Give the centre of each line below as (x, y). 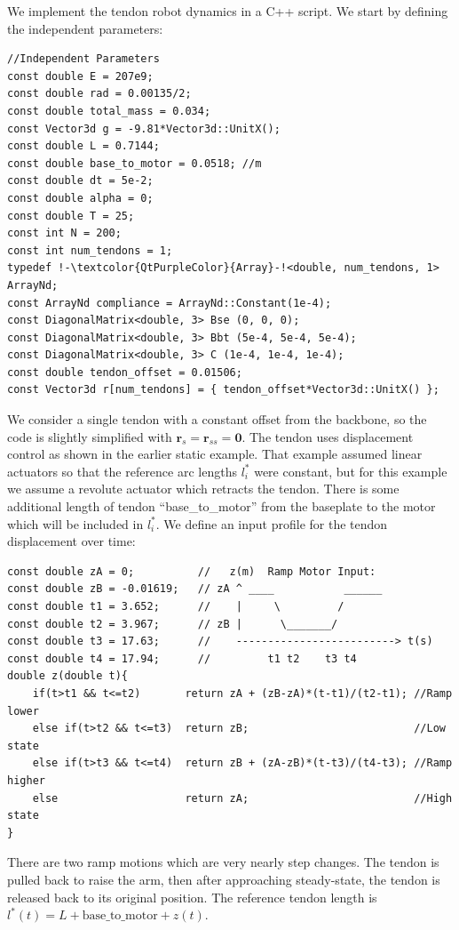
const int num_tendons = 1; (90, 250)
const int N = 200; (64, 233)
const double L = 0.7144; (83, 146)
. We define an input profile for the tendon (272, 523)
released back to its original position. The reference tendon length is (192, 897)
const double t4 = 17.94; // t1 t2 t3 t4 (182, 658)
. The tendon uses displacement (328, 436)
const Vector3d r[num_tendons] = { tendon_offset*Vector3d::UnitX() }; (223, 390)
